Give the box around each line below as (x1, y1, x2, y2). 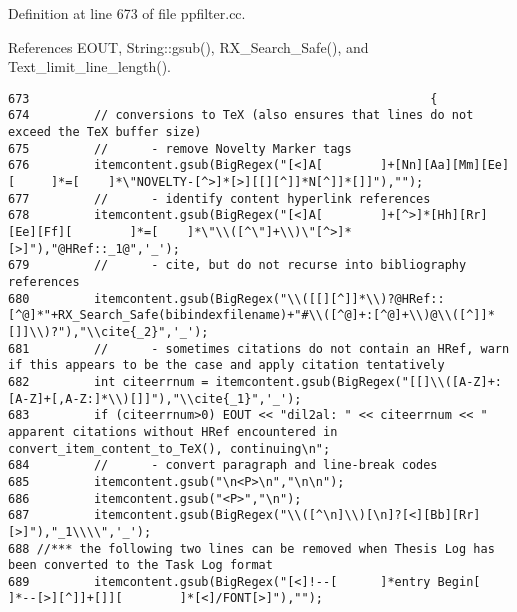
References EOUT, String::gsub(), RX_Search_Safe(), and (8, 36, 369, 57)
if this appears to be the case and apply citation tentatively (8, 358, 445, 373)
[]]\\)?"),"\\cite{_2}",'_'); (8, 324, 209, 339)
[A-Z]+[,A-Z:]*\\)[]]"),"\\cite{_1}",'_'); (8, 391, 302, 406)
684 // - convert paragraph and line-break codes (8, 458, 438, 473)
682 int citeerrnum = (8, 374, 209, 389)
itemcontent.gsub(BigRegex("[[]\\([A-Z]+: (215, 374, 502, 389)
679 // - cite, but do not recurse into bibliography (8, 258, 467, 273)
